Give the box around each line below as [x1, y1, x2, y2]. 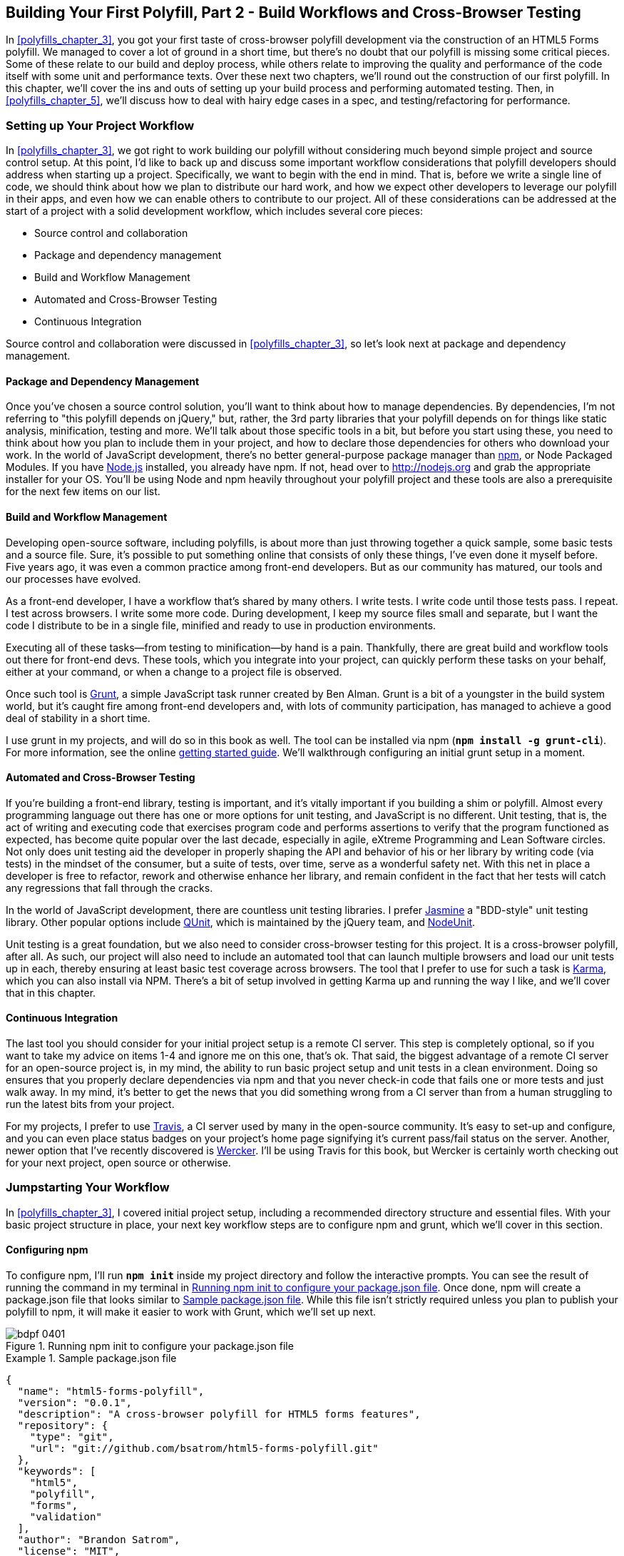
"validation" [29, 1511, 102, 1523]
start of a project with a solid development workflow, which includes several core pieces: [6, 205, 423, 218]
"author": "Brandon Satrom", [17, 1534, 180, 1546]
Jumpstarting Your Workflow [6, 1180, 170, 1195]
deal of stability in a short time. [6, 711, 150, 724]
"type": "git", [29, 1431, 114, 1443]
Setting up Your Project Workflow [6, 118, 195, 133]
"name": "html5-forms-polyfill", [17, 1385, 205, 1398]
